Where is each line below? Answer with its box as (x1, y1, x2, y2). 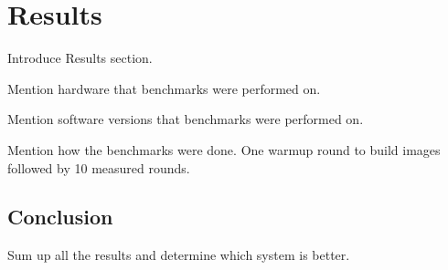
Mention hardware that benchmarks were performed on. (7, 78, 321, 98)
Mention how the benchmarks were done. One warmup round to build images (7, 140, 441, 159)
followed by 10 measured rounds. (7, 158, 190, 177)
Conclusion (7, 202, 113, 231)
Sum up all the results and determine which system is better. (7, 245, 350, 265)
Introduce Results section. (7, 48, 153, 67)
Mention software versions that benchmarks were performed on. (7, 109, 364, 129)
